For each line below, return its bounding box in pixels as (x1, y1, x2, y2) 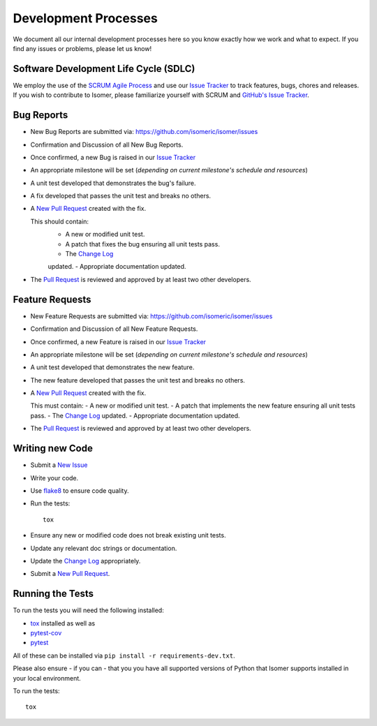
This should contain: (30, 217, 89, 225)
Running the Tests (13, 588, 94, 600)
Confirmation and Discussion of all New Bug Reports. (30, 140, 184, 149)
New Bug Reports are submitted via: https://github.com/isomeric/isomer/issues (30, 128, 258, 136)
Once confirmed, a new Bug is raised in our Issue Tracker (30, 153, 195, 161)
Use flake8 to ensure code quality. (30, 486, 129, 495)
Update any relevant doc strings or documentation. (30, 544, 177, 552)
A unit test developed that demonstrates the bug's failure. (30, 179, 196, 187)
